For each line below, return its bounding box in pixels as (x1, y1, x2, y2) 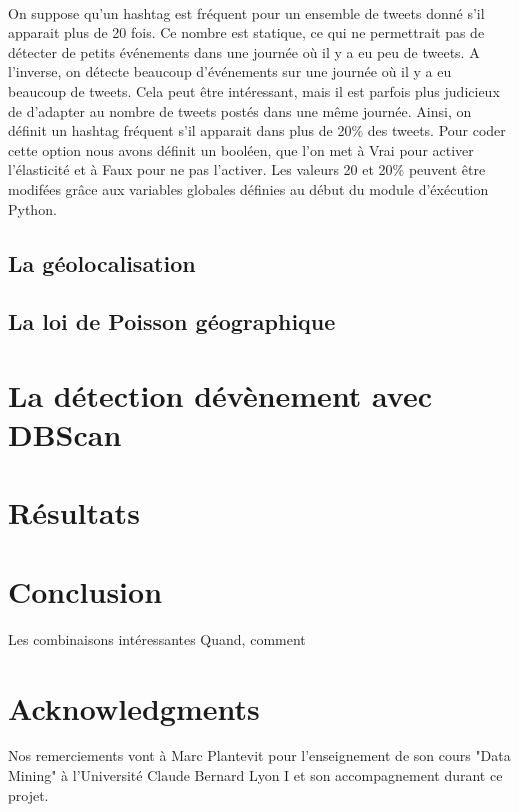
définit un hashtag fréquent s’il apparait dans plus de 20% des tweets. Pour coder (8, 120, 506, 141)
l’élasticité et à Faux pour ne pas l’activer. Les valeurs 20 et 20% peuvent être (8, 159, 486, 180)
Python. (8, 198, 57, 219)
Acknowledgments (8, 687, 260, 728)
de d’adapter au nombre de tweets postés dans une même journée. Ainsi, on (8, 100, 472, 121)
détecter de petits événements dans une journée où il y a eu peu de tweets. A (8, 41, 480, 62)
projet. (8, 784, 49, 805)
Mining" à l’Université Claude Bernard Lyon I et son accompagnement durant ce (8, 765, 503, 786)
